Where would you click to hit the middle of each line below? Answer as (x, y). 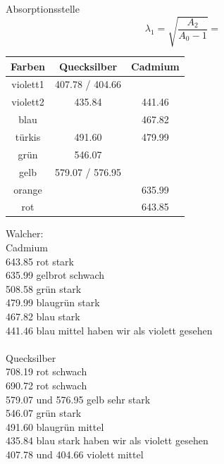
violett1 (28, 84)
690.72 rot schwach (46, 385)
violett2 (28, 102)
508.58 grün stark (44, 288)
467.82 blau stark (43, 316)
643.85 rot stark (40, 261)
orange (28, 189)
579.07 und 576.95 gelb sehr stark (78, 399)
